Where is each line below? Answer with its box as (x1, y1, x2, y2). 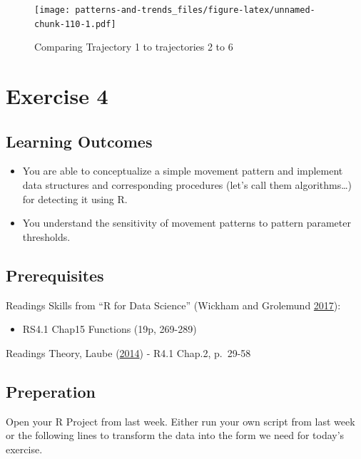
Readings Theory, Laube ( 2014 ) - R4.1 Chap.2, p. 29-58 (6, 345, 251, 360)
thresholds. (22, 229, 71, 244)
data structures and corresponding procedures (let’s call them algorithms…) (22, 177, 352, 192)
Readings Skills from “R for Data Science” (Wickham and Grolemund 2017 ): (6, 297, 341, 312)
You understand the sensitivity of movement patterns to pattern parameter (22, 215, 351, 230)
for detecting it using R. (22, 191, 128, 206)
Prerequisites (6, 264, 104, 286)
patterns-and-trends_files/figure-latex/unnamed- (75, 5, 315, 15)
